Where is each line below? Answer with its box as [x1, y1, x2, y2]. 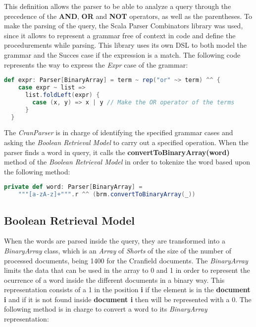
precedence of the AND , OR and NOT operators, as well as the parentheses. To [4, 10, 253, 21]
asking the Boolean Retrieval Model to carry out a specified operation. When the [4, 137, 249, 147]
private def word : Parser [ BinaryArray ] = [4, 183, 143, 191]
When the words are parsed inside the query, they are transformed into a [4, 236, 226, 246]
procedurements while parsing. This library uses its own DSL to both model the [4, 40, 247, 50]
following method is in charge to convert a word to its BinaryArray [4, 304, 207, 314]
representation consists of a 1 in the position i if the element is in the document [4, 284, 251, 295]
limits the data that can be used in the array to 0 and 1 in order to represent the [4, 265, 250, 275]
